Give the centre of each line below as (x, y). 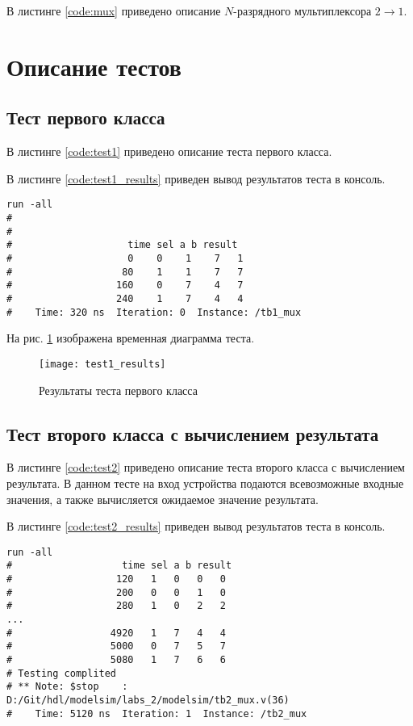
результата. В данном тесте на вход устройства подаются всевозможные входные (205, 483)
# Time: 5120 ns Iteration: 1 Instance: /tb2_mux (157, 713)
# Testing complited (62, 673)
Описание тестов (94, 66)
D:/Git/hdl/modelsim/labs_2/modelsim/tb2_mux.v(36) (148, 700)
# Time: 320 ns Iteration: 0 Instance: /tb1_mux (154, 312)
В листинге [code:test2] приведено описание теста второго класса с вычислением (206, 467)
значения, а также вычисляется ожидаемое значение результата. (163, 499)
